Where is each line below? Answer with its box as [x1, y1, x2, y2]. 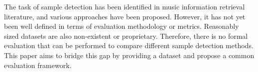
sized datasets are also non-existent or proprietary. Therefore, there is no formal [4, 30, 248, 41]
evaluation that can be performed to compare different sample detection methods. [4, 40, 254, 51]
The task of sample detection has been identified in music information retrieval [4, 1, 245, 11]
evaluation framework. [4, 60, 72, 70]
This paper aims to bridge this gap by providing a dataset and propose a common [4, 50, 255, 60]
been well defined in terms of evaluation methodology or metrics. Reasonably [4, 21, 239, 31]
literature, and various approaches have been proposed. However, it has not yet [4, 11, 246, 21]
